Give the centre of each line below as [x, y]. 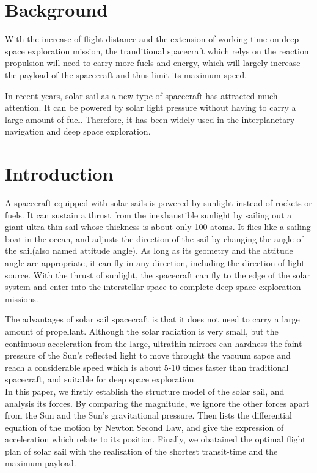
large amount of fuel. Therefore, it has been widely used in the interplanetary [150, 119]
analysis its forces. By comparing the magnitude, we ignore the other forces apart [157, 403]
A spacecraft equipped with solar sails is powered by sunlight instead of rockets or [158, 203]
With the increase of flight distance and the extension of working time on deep [152, 39]
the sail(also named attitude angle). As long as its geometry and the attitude [149, 251]
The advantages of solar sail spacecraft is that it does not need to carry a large [152, 319]
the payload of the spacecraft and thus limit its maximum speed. [126, 74]
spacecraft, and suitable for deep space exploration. [101, 379]
